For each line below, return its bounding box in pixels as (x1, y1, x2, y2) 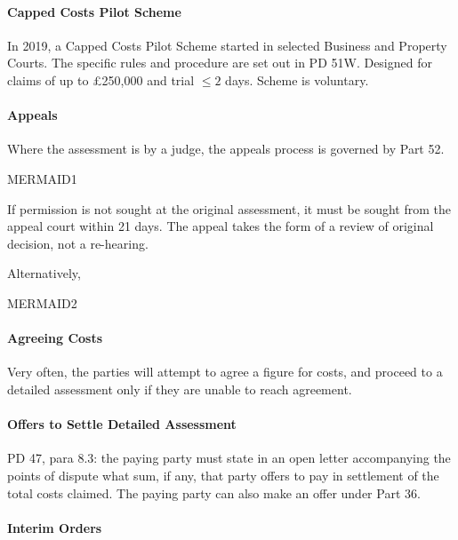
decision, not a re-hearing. (7, 234, 149, 252)
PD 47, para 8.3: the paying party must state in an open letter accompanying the (7, 449, 451, 467)
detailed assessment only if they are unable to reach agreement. (7, 379, 352, 398)
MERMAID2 (7, 293, 77, 312)
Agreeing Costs (7, 329, 103, 347)
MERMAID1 (7, 169, 77, 187)
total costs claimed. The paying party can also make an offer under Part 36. (7, 483, 421, 502)
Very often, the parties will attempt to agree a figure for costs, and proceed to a (7, 362, 443, 381)
